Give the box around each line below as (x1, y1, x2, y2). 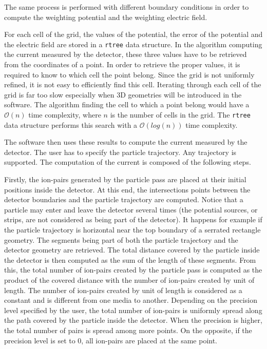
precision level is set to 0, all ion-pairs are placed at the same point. (4, 335, 218, 345)
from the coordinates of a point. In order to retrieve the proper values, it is (4, 59, 240, 70)
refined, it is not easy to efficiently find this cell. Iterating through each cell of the (4, 79, 261, 90)
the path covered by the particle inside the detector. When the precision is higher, (4, 315, 262, 325)
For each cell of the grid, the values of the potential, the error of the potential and (4, 29, 263, 40)
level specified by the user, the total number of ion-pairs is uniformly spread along (4, 304, 262, 315)
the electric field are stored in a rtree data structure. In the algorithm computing (4, 38, 262, 49)
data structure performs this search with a (4, 119, 138, 130)
